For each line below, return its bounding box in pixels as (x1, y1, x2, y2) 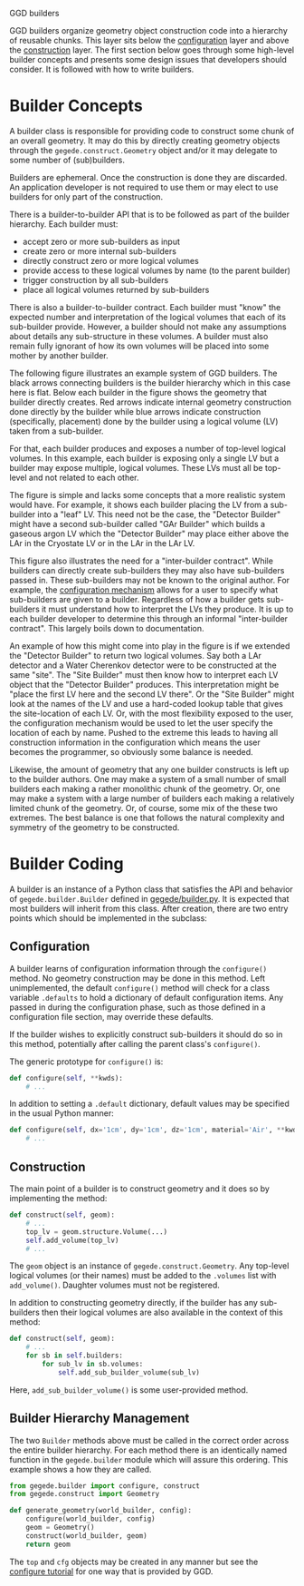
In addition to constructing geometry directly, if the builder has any (9, 1297, 258, 1308)
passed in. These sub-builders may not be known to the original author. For (9, 574, 290, 585)
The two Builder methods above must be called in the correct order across (9, 1434, 290, 1445)
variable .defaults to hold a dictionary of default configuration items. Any (9, 992, 284, 1003)
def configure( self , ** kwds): (9, 1073, 124, 1082)
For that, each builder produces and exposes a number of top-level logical (9, 443, 287, 454)
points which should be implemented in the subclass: (9, 912, 208, 924)
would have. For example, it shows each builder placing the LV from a (9, 499, 269, 510)
